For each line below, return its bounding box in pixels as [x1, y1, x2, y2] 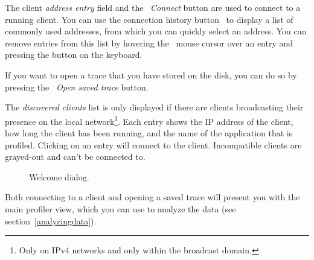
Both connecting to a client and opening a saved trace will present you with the [5, 191, 300, 203]
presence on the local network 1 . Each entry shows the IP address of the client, [5, 113, 293, 127]
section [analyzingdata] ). [5, 214, 97, 227]
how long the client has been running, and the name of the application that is [5, 127, 293, 139]
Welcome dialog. [29, 170, 89, 183]
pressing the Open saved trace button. [5, 80, 149, 93]
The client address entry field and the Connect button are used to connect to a [5, 1, 301, 13]
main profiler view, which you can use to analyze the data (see [5, 202, 236, 215]
